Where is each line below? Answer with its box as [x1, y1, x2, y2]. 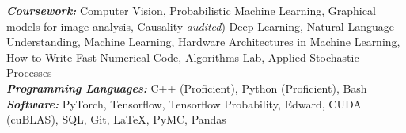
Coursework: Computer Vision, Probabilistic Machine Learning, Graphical [6, 2, 376, 18]
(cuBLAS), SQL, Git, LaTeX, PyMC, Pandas [6, 111, 226, 127]
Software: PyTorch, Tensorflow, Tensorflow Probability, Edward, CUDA [6, 95, 362, 112]
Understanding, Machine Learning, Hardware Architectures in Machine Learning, [6, 33, 400, 50]
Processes [6, 64, 52, 81]
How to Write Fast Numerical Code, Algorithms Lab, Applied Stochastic [6, 48, 359, 65]
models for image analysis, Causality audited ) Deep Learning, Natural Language [6, 17, 394, 34]
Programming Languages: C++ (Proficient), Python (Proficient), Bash [6, 79, 367, 96]
